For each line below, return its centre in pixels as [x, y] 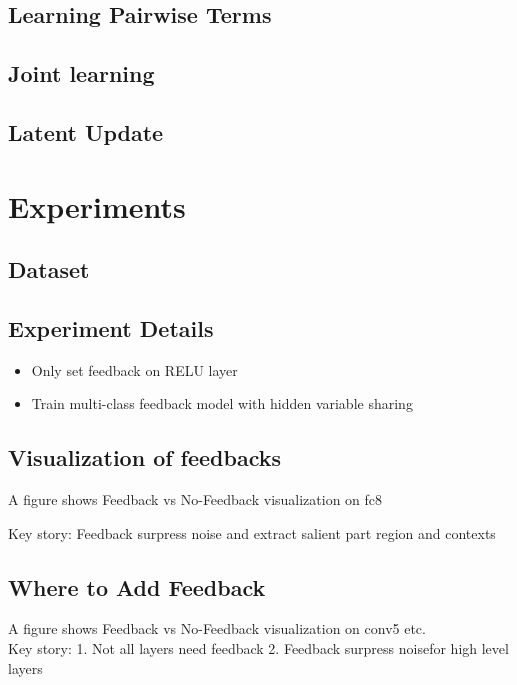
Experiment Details [111, 327]
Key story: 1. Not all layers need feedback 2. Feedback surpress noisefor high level [258, 648]
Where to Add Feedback [137, 586]
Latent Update [86, 131]
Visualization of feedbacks [145, 457]
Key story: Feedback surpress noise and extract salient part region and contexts [252, 532]
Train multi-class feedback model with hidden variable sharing [222, 403]
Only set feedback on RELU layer [134, 369]
